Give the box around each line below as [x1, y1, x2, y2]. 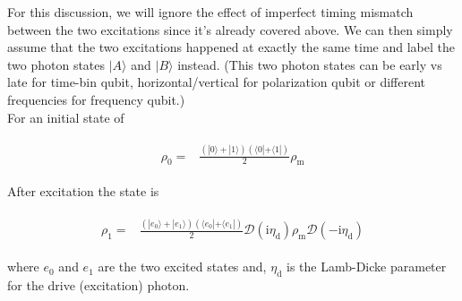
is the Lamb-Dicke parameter [287, 257, 447, 276]
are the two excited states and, [98, 257, 267, 276]
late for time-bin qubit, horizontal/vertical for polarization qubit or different [7, 73, 426, 91]
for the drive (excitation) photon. [7, 276, 190, 295]
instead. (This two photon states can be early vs [177, 55, 442, 73]
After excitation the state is [7, 182, 159, 201]
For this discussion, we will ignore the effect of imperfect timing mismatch [7, 3, 414, 21]
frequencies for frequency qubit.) [7, 90, 185, 108]
